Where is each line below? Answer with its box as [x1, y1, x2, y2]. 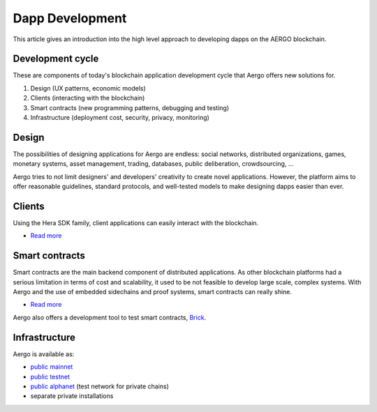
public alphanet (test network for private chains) [30, 382, 169, 390]
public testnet [30, 372, 70, 381]
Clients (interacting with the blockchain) [30, 94, 145, 102]
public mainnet [30, 363, 73, 371]
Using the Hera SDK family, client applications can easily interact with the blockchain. [13, 219, 259, 227]
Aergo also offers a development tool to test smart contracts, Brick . [13, 313, 207, 321]
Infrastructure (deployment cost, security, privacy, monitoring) [30, 114, 209, 122]
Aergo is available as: [13, 349, 75, 358]
